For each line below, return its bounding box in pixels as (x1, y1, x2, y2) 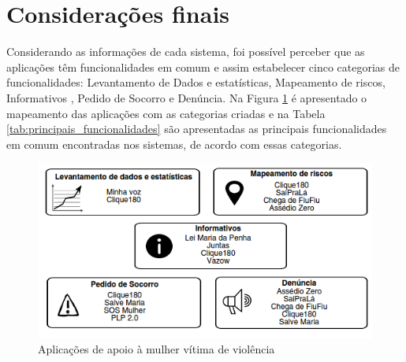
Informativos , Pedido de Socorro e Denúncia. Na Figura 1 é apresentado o (6, 89, 367, 105)
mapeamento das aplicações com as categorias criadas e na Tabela (6, 105, 326, 121)
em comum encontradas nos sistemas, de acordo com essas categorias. (6, 135, 342, 152)
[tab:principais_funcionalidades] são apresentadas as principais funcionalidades (6, 120, 387, 137)
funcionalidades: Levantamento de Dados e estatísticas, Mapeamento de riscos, (6, 74, 386, 90)
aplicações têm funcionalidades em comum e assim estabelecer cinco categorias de (6, 58, 400, 75)
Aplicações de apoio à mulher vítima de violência (38, 341, 275, 357)
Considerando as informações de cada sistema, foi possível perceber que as (6, 43, 365, 60)
